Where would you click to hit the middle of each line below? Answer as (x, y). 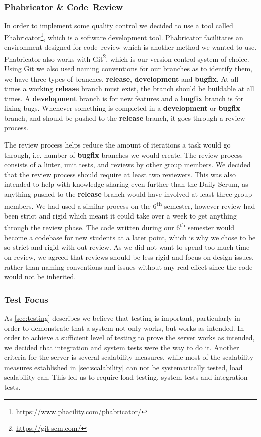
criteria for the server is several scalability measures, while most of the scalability (129, 357)
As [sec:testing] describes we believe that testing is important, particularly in (122, 317)
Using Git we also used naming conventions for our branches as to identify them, (128, 68)
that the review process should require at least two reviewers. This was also (120, 174)
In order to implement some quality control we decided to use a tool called (119, 25)
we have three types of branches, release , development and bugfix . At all (121, 78)
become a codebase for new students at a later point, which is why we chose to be (130, 237)
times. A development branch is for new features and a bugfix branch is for (124, 98)
